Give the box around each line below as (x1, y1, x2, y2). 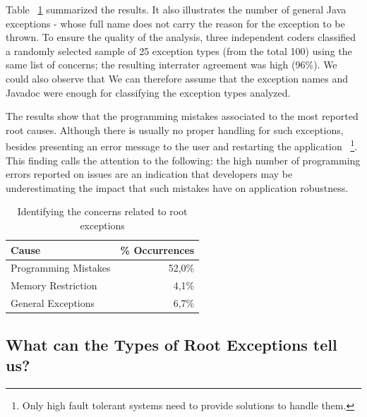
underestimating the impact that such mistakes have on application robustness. (6, 180, 349, 195)
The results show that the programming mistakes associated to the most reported (6, 109, 359, 123)
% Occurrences (120, 242, 195, 257)
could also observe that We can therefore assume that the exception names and (6, 71, 349, 85)
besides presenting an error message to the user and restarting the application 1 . (6, 137, 358, 153)
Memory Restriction (11, 278, 97, 293)
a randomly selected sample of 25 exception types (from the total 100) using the (6, 43, 352, 58)
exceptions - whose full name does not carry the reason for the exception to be (6, 16, 345, 30)
